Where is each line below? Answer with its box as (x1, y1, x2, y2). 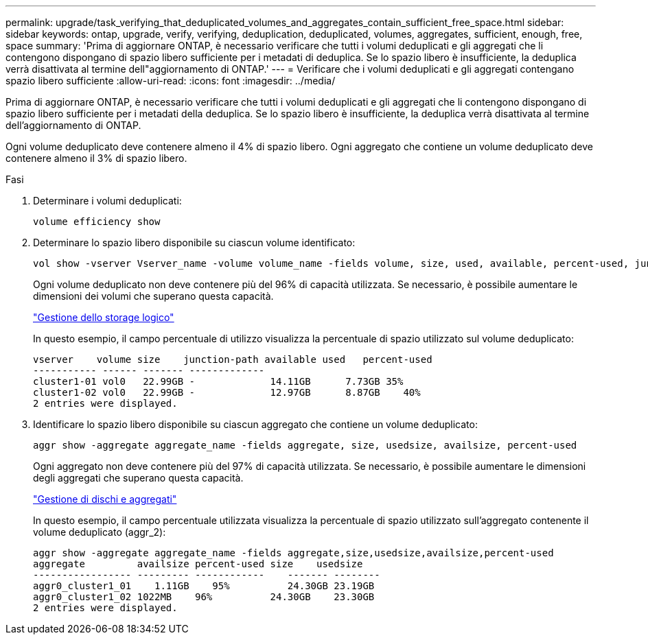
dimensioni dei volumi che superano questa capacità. (33, 290, 274, 302)
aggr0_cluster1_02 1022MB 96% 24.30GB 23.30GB (33, 591, 375, 602)
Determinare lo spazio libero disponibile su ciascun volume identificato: (33, 237, 356, 248)
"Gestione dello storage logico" (33, 311, 174, 323)
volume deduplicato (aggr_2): (33, 526, 166, 538)
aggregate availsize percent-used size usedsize (33, 558, 363, 569)
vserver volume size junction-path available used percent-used (33, 354, 432, 365)
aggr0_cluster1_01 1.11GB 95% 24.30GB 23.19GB (33, 580, 375, 591)
